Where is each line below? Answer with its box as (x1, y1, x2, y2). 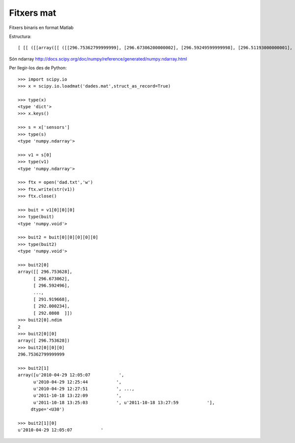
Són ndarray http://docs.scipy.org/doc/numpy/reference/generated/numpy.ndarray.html (9, 56, 187, 61)
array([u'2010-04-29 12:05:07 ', (18, 372, 124, 378)
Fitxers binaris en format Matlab (9, 25, 74, 30)
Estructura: (9, 33, 31, 39)
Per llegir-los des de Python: (9, 65, 67, 71)
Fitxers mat (9, 7, 57, 18)
